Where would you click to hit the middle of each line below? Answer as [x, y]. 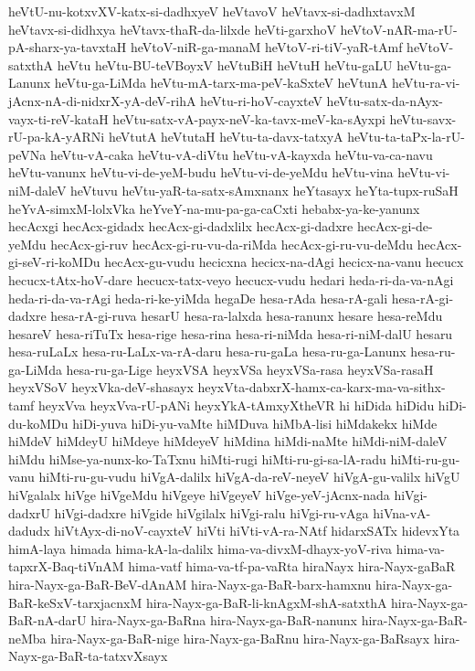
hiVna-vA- [402, 512]
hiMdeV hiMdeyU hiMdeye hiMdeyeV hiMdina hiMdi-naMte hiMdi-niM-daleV [228, 441]
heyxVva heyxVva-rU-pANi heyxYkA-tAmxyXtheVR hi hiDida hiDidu [237, 405]
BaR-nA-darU [47, 620]
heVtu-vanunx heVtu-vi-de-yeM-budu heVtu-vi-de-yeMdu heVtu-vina [201, 172]
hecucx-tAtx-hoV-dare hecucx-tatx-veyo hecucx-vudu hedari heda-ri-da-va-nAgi [231, 279]
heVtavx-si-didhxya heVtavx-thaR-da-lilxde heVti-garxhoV [172, 29]
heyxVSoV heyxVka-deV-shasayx [101, 387]
